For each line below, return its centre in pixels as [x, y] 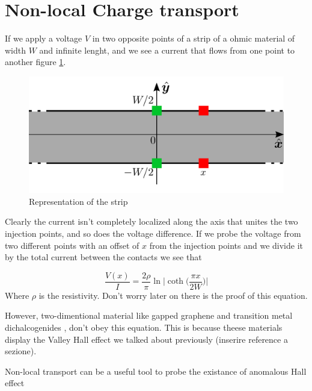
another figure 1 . [35, 62]
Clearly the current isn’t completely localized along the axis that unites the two [151, 221]
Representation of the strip [78, 201]
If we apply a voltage [44, 38]
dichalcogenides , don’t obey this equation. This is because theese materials [144, 327]
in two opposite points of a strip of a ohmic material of [194, 38]
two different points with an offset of [72, 245]
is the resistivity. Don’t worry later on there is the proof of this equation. [173, 295]
